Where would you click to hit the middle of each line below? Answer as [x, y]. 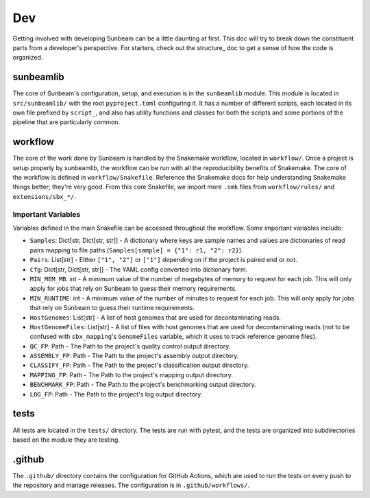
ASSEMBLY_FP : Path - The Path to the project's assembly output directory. [134, 356]
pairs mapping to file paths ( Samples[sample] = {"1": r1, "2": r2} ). [136, 250]
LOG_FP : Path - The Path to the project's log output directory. [116, 394]
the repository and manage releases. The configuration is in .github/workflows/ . [131, 485]
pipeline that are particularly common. [66, 122]
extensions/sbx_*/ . [45, 196]
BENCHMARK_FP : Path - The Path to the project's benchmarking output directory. [143, 385]
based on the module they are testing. [66, 440]
